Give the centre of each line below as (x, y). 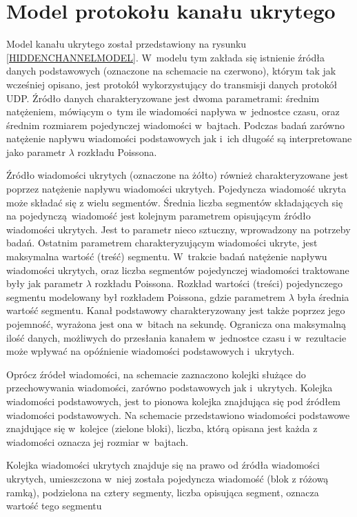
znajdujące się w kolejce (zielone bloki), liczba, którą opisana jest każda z (162, 428)
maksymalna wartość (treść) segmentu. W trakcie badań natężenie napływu (167, 256)
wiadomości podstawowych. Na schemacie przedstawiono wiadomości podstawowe (178, 414)
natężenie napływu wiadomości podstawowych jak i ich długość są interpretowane (179, 138)
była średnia (323, 296)
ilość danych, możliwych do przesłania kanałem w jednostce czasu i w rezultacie (176, 337)
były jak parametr (44, 283)
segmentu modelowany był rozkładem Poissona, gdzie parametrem (146, 296)
